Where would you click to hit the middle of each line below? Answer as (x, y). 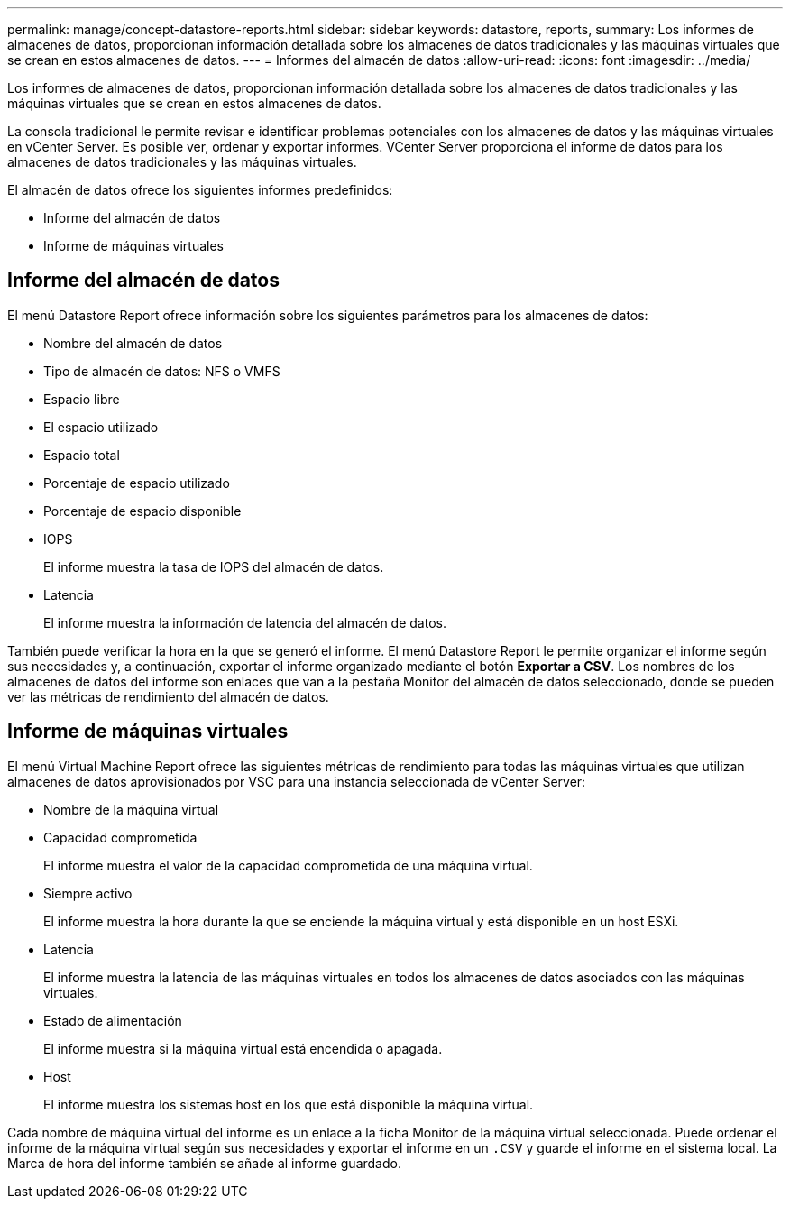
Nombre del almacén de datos (133, 343)
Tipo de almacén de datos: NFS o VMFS (162, 371)
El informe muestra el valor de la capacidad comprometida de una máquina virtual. (288, 865)
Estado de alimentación (113, 1020)
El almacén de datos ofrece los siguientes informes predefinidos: (200, 190)
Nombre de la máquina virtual (131, 809)
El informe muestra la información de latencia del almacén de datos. (245, 622)
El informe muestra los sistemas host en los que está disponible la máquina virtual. (289, 1104)
